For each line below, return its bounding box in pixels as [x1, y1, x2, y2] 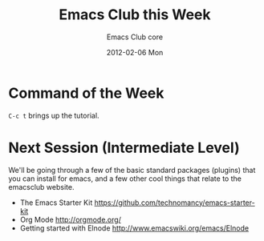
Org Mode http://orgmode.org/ [19, 215, 122, 224]
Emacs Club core [107, 32, 163, 42]
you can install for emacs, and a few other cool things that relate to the [8, 174, 242, 183]
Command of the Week [8, 84, 164, 102]
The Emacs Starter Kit [19, 198, 93, 207]
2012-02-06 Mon [106, 47, 164, 57]
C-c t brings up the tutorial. [8, 110, 100, 120]
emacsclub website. [8, 182, 75, 191]
